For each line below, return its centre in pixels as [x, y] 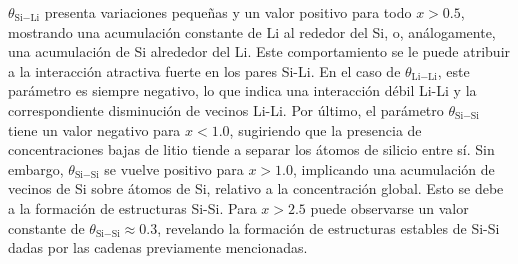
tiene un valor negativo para [94, 129]
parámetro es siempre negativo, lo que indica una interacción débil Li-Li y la [242, 90]
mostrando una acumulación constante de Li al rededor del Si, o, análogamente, [252, 31]
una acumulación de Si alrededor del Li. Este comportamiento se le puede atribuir [259, 51]
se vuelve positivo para [174, 168]
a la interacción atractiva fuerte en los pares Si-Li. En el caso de [204, 70]
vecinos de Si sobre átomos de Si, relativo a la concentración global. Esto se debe [256, 188]
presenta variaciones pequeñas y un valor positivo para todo [228, 12]
